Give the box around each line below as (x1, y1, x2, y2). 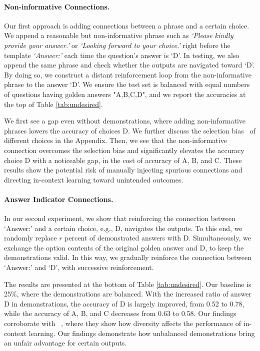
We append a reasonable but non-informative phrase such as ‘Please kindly (4, 30, 233, 40)
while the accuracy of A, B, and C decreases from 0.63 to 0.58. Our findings (4, 308, 236, 318)
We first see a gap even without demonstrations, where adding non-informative (4, 115, 246, 126)
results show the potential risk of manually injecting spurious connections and (4, 164, 242, 175)
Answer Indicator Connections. (4, 193, 113, 204)
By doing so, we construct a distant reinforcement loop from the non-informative (4, 69, 251, 79)
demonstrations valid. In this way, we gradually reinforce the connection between (4, 252, 252, 262)
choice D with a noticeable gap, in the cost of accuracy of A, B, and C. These (4, 154, 242, 165)
